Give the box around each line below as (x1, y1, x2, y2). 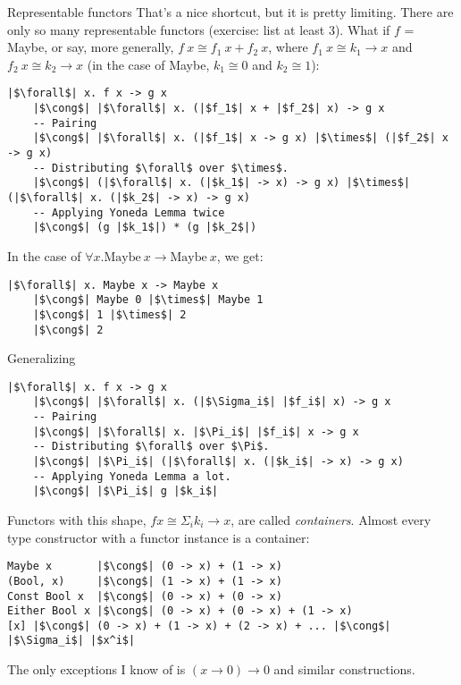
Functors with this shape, (7, 511, 147, 529)
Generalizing (7, 349, 76, 368)
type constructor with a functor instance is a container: (7, 528, 310, 546)
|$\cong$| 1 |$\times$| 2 (32, 308, 187, 321)
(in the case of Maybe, (87, 55, 210, 73)
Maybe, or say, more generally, (7, 38, 174, 56)
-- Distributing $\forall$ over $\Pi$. (32, 440, 270, 453)
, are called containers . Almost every (230, 511, 432, 529)
